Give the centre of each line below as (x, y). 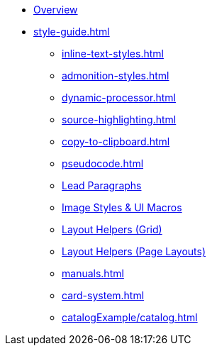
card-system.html (103, 295)
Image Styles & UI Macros (122, 207)
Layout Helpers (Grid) (112, 229)
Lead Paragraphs (102, 185)
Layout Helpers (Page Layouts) (134, 251)
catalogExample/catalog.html (130, 317)
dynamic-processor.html (119, 97)
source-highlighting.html (119, 119)
